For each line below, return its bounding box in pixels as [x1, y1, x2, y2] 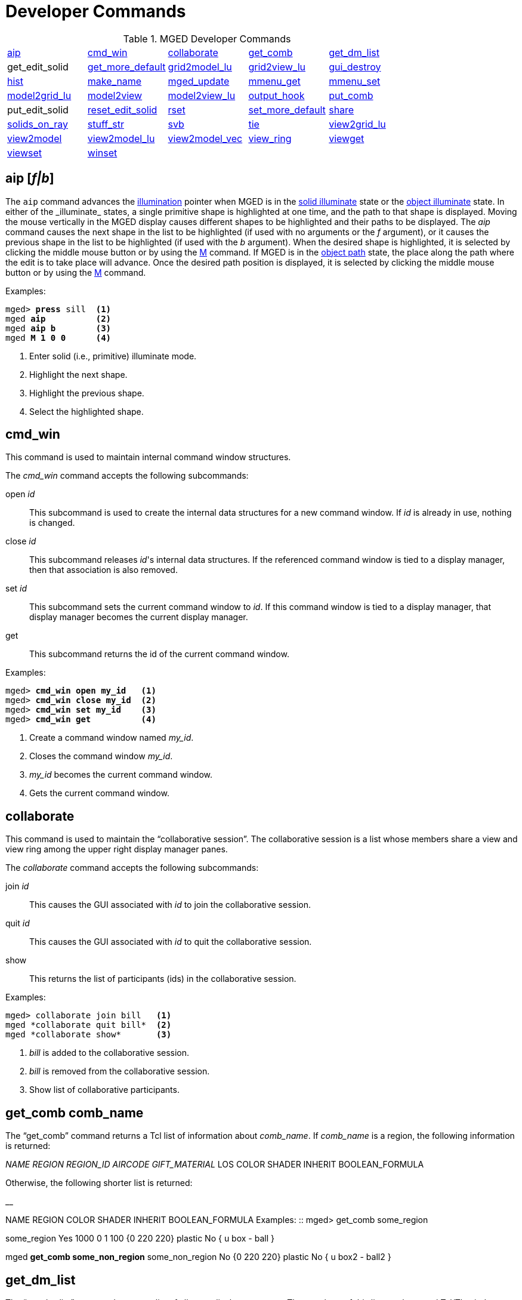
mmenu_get [248, 75, 301, 87]
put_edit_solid [7, 103, 69, 116]
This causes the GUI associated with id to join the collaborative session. [29, 899, 311, 910]
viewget [329, 132, 365, 144]
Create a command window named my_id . [29, 732, 194, 743]
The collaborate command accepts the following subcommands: [5, 862, 259, 873]
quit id [5, 918, 30, 929]
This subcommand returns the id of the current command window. [29, 649, 289, 660]
